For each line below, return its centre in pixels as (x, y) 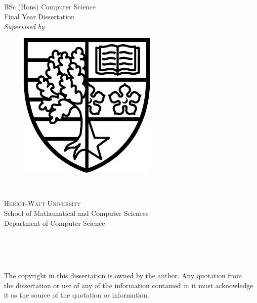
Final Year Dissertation (39, 16)
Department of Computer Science (55, 223)
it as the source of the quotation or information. (77, 295)
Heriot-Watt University (43, 203)
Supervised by (24, 26)
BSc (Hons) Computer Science (50, 7)
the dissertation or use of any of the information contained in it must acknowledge (128, 285)
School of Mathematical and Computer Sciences (76, 213)
